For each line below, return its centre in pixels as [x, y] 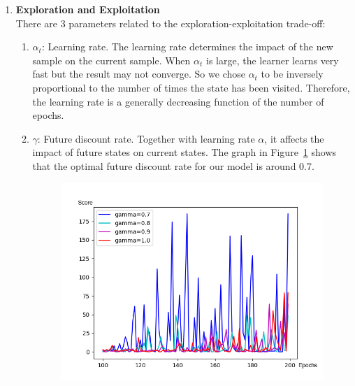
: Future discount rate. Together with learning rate [146, 138]
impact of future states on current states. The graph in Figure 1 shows [184, 152]
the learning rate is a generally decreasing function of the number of [178, 101]
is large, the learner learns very [273, 60]
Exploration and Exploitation [88, 9]
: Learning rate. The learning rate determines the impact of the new [187, 47]
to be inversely [292, 74]
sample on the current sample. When [111, 60]
